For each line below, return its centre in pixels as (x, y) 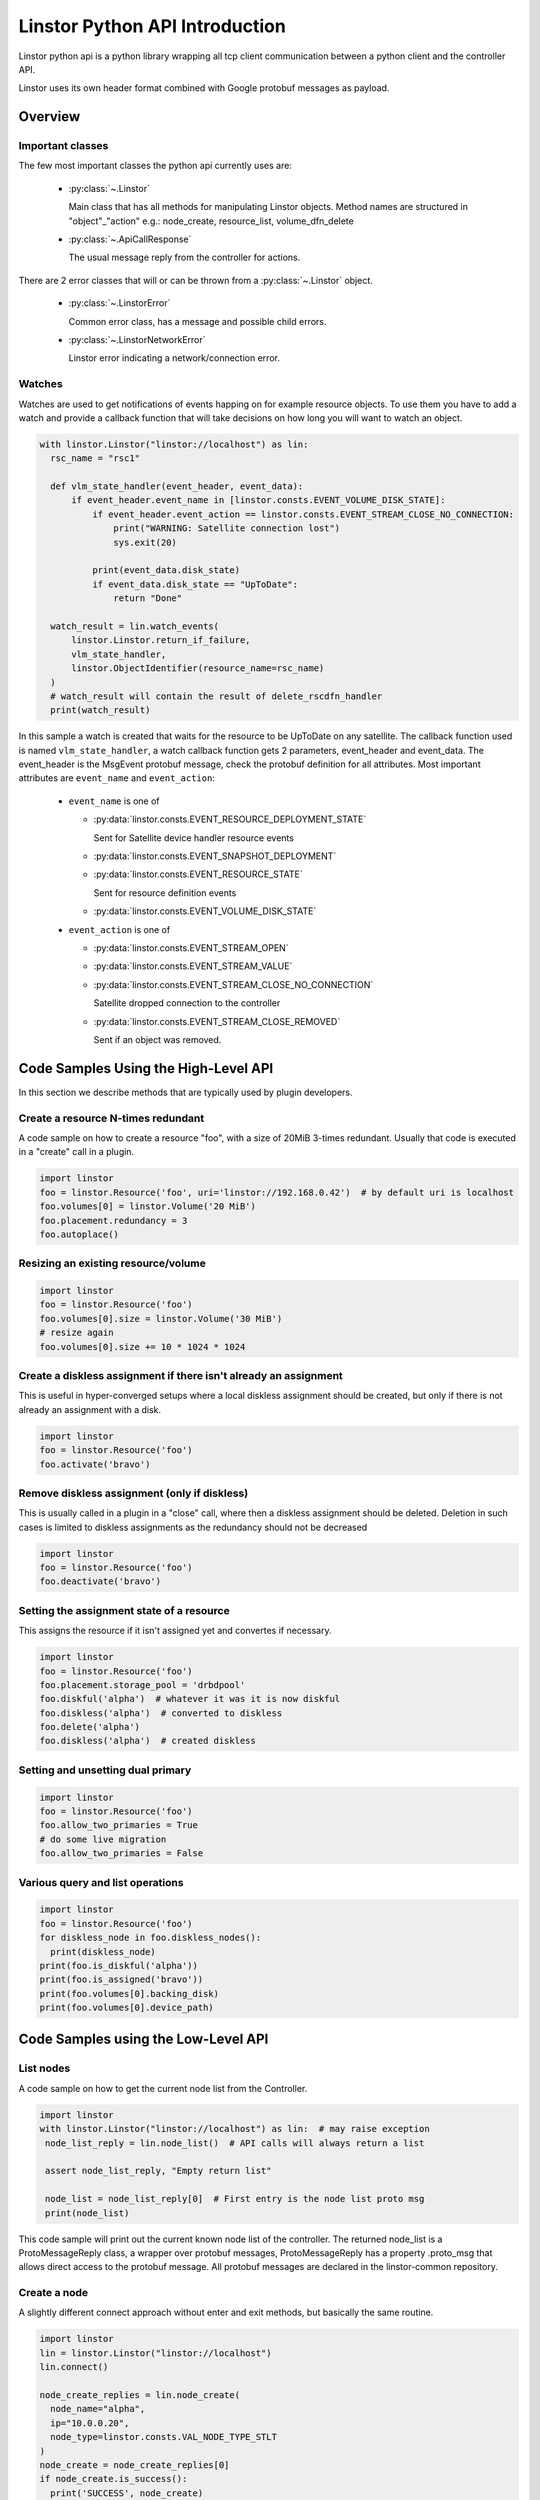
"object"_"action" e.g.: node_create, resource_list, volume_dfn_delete (211, 221)
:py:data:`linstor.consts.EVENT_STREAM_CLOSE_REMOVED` (217, 1021)
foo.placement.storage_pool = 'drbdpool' (142, 1684)
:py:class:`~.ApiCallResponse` (130, 239)
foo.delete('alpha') (89, 1727)
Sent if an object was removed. (157, 1039)
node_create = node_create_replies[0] (134, 2464)
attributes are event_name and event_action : (116, 778)
